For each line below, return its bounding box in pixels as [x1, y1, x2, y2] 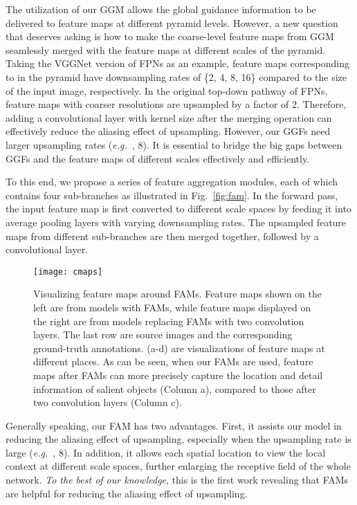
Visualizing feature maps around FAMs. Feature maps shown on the [33, 286, 322, 301]
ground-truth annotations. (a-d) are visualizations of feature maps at [33, 340, 325, 355]
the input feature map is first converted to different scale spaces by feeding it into [6, 201, 351, 216]
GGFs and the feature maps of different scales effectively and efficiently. [6, 151, 310, 165]
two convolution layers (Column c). [33, 395, 182, 410]
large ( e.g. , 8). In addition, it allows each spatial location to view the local [6, 445, 326, 459]
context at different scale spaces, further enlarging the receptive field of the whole [6, 459, 351, 473]
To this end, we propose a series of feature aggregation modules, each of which [6, 174, 338, 189]
